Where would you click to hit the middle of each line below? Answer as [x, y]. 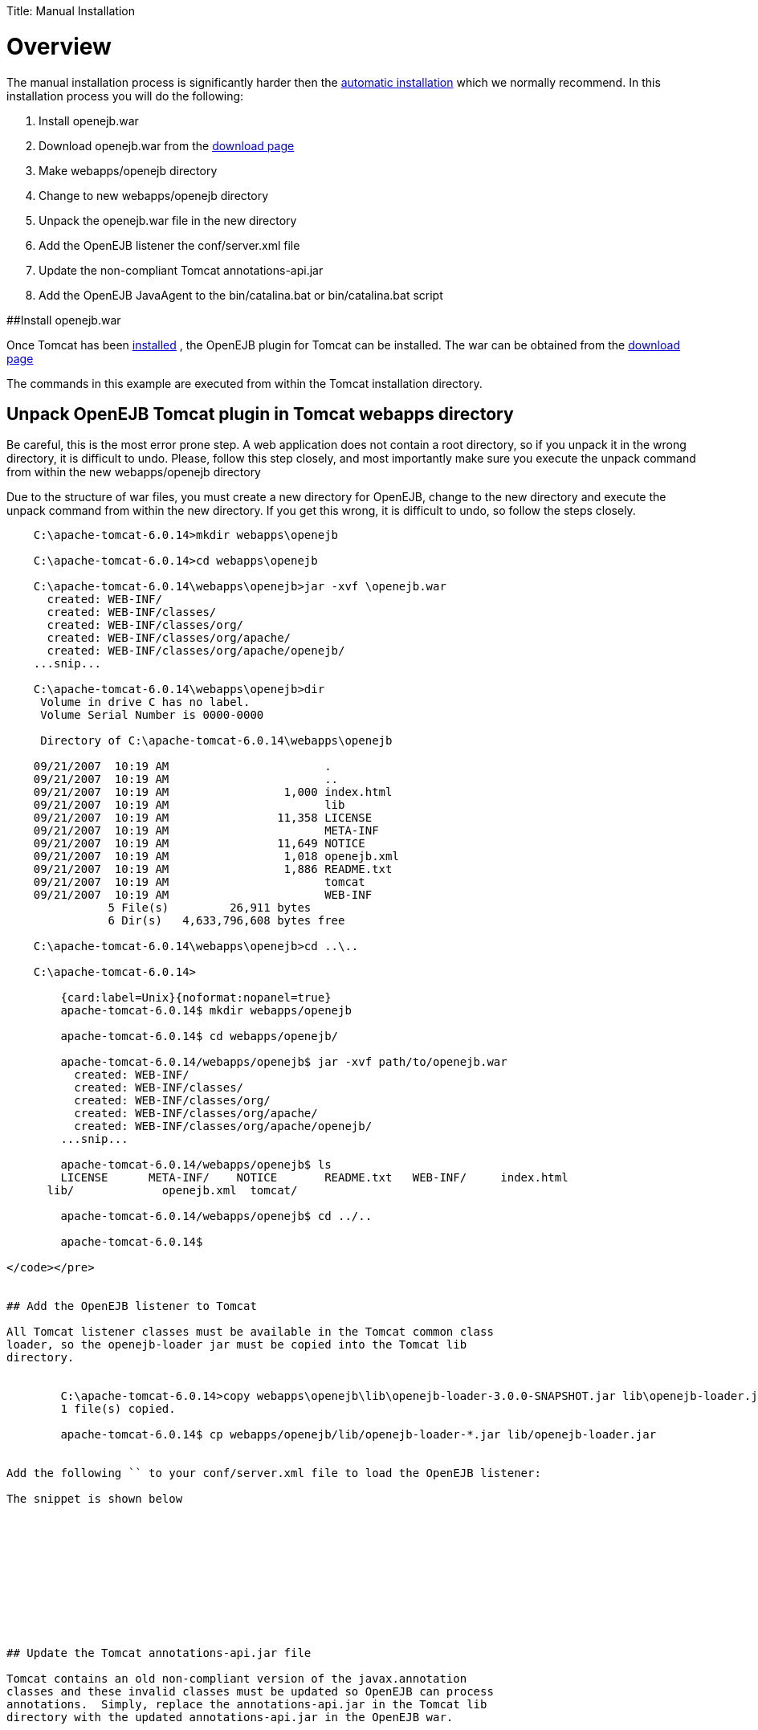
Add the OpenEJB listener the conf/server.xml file [169, 245]
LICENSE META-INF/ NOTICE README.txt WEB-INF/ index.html [314, 1178]
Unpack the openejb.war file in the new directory [168, 220]
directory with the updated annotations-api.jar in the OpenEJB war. [230, 1718]
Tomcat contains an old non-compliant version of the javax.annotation [237, 1679]
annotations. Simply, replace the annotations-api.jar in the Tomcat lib [247, 1705]
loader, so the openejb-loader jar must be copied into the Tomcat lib [237, 1345]
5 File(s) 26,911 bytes [210, 908]
